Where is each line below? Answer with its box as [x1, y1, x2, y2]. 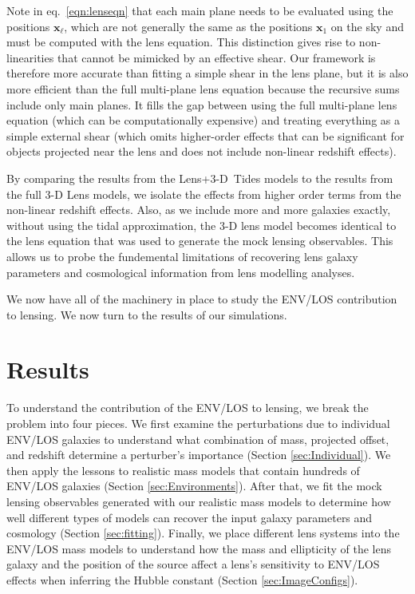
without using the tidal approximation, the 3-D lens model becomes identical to [6, 216, 397, 233]
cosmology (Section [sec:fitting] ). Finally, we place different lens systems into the [6, 525, 400, 541]
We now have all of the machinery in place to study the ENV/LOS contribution [6, 291, 397, 307]
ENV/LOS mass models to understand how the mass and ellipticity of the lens [6, 540, 392, 556]
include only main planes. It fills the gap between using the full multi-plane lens [6, 96, 397, 113]
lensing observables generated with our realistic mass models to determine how [6, 493, 391, 509]
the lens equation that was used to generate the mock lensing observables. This [6, 232, 393, 249]
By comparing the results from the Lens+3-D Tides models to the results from [6, 169, 393, 186]
